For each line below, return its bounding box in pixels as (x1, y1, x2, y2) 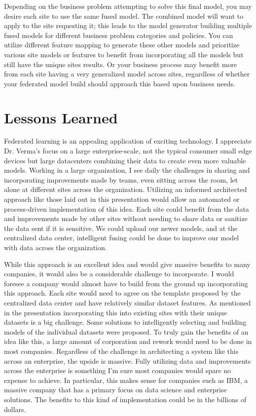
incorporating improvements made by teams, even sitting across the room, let (4, 174, 238, 185)
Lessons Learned (4, 107, 118, 127)
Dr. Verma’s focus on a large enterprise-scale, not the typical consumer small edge (4, 146, 252, 156)
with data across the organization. (4, 242, 107, 252)
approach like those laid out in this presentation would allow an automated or (4, 194, 240, 204)
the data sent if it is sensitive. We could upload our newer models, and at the (4, 223, 238, 233)
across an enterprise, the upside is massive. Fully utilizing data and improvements (4, 355, 251, 366)
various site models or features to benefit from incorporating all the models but (4, 49, 244, 59)
